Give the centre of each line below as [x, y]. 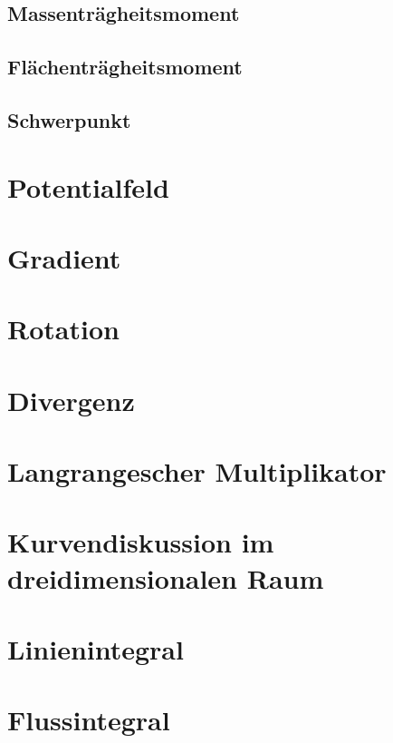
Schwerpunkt [69, 119]
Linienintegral [96, 648]
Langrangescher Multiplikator [197, 471]
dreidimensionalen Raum [166, 577]
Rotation [63, 329]
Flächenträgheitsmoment [125, 67]
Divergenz [71, 400]
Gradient [64, 257]
